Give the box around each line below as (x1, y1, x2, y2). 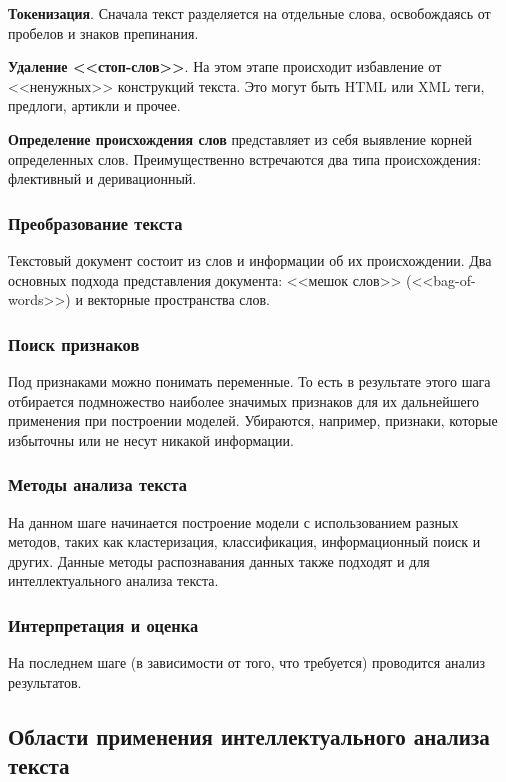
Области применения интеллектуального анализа (8, 720, 490, 751)
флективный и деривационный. (8, 168, 197, 189)
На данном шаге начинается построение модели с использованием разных (8, 511, 459, 532)
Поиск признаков (8, 331, 140, 356)
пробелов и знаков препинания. (8, 22, 199, 43)
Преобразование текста (8, 210, 183, 235)
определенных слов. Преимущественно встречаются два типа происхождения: (8, 148, 482, 169)
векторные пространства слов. (87, 289, 271, 310)
